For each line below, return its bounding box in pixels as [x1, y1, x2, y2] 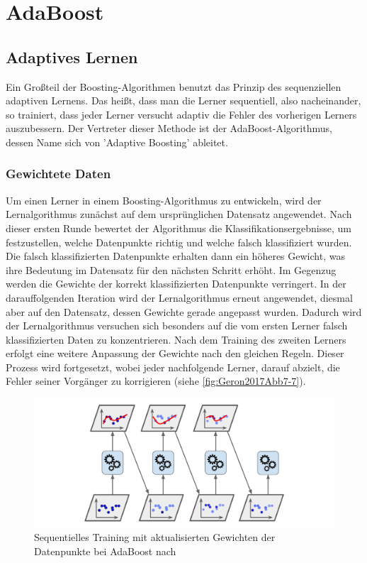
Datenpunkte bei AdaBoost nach [34, 544, 176, 559]
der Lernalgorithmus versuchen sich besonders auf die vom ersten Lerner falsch [6, 318, 348, 333]
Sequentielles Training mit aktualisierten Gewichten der [34, 530, 276, 545]
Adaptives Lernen [6, 45, 138, 67]
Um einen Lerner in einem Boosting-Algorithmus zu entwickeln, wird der [6, 192, 322, 207]
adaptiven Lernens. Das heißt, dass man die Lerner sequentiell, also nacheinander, [6, 93, 361, 108]
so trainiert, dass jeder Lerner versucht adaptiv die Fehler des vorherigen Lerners [6, 106, 357, 121]
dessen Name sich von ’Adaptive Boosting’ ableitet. [6, 134, 228, 149]
